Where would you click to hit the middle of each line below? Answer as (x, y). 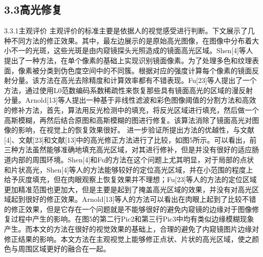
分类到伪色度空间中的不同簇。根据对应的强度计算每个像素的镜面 (145, 70)
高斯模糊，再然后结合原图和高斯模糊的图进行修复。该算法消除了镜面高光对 (128, 120)
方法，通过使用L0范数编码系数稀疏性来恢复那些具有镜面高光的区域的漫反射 (128, 90)
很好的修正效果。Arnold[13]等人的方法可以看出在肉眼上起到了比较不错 (141, 199)
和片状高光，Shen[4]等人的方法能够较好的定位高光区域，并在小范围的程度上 (129, 169)
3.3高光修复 (33, 9)
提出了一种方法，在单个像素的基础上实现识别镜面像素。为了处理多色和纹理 (128, 60)
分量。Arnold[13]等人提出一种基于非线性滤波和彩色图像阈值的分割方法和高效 (130, 100)
